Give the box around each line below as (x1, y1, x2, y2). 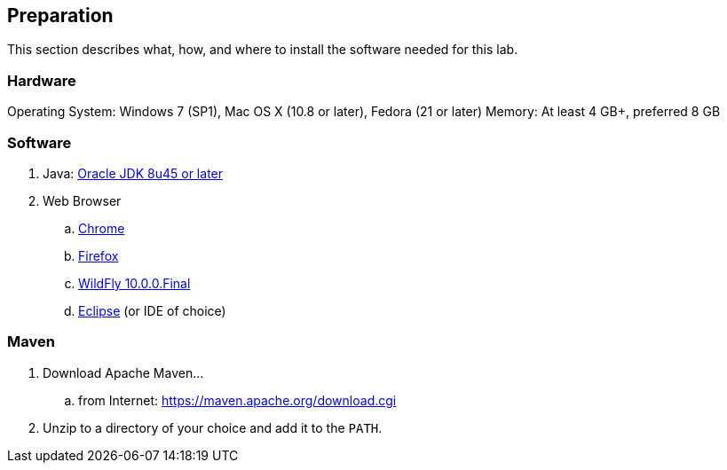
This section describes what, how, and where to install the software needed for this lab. (7, 42, 518, 58)
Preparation (7, 4, 114, 27)
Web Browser (43, 192, 122, 208)
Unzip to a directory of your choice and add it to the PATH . (43, 419, 383, 435)
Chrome (78, 220, 125, 236)
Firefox (78, 247, 119, 263)
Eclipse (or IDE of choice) (78, 302, 226, 318)
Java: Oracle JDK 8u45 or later (43, 165, 224, 181)
